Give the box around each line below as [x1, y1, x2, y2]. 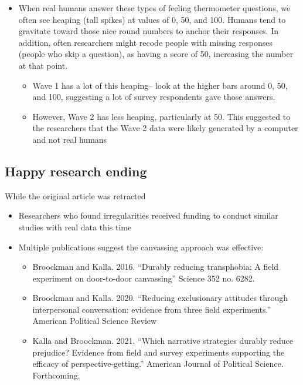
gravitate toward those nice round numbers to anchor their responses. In [18, 25, 279, 37]
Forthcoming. [32, 369, 80, 381]
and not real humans [32, 133, 107, 145]
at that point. [18, 59, 68, 71]
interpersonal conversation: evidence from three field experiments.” [32, 303, 271, 315]
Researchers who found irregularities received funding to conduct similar [18, 209, 278, 222]
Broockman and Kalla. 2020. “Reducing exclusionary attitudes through [32, 292, 288, 304]
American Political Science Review [32, 314, 157, 327]
